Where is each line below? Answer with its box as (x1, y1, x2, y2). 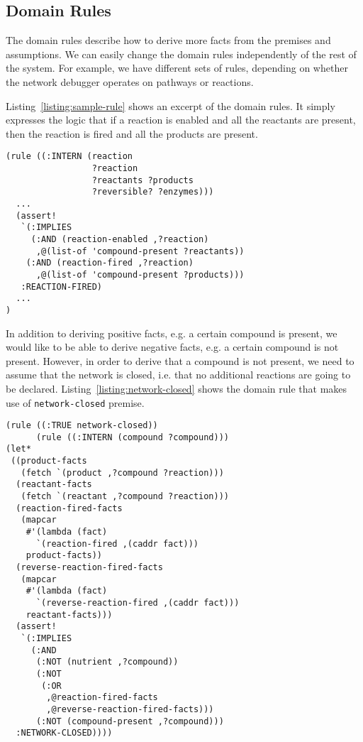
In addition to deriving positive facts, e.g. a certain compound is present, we (6, 325, 337, 340)
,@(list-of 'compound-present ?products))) (35, 269, 245, 280)
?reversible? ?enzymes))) (91, 187, 214, 197)
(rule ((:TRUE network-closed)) (6, 420, 158, 431)
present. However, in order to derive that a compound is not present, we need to (6, 353, 354, 368)
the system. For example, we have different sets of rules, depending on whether (6, 60, 348, 75)
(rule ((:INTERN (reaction (6, 151, 133, 162)
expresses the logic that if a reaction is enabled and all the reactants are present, (6, 112, 356, 127)
